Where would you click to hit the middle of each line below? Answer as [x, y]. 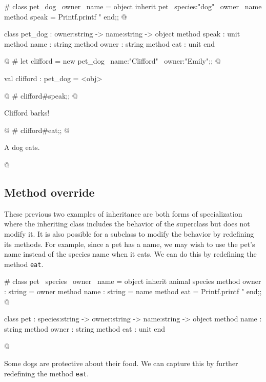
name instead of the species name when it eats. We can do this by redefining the [130, 254]
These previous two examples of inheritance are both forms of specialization [123, 213]
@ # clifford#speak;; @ [41, 95]
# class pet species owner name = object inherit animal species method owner [133, 281]
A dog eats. [22, 147]
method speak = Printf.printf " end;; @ [66, 16]
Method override [49, 192]
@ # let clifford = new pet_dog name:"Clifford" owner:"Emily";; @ [112, 61]
